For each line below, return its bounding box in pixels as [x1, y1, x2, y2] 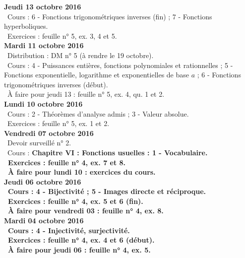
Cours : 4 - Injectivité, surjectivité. [8, 225, 130, 235]
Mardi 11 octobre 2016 [4, 40, 84, 51]
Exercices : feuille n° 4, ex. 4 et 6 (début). [8, 235, 155, 245]
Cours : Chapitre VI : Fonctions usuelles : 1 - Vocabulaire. [7, 147, 208, 157]
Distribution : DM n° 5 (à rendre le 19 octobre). [7, 50, 154, 60]
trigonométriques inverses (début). [4, 79, 108, 89]
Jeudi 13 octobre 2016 [4, 1, 81, 11]
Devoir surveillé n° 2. [7, 137, 71, 148]
